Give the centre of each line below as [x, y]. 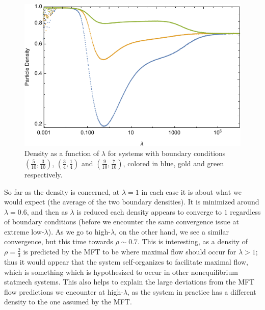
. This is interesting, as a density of [193, 241]
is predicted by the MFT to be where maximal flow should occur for [130, 252]
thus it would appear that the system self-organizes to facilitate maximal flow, [126, 261]
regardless [245, 211]
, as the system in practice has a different [192, 291]
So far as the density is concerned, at [62, 191]
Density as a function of [62, 153]
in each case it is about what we [191, 191]
